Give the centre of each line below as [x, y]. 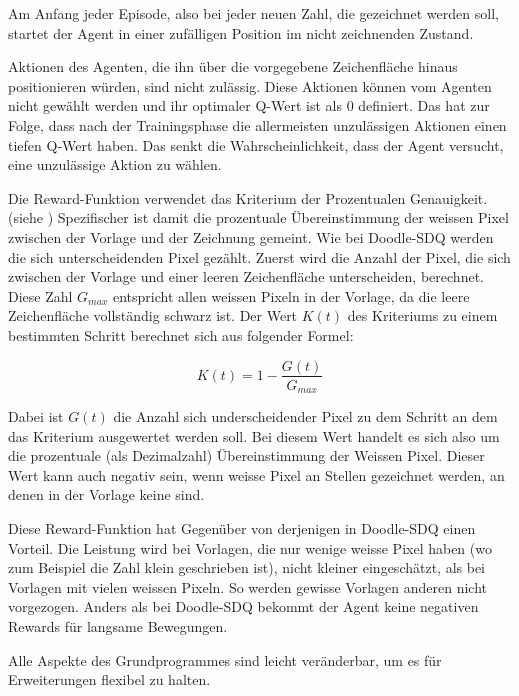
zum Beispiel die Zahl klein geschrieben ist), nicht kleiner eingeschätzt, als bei [247, 567]
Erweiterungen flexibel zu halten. [109, 679]
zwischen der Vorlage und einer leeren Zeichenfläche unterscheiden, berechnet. [246, 276]
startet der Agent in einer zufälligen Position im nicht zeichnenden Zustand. [241, 32]
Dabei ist [36, 416]
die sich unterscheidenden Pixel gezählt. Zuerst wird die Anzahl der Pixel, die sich [259, 256]
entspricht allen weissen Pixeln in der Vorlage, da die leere [291, 295]
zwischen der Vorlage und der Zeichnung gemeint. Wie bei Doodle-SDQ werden [251, 236]
